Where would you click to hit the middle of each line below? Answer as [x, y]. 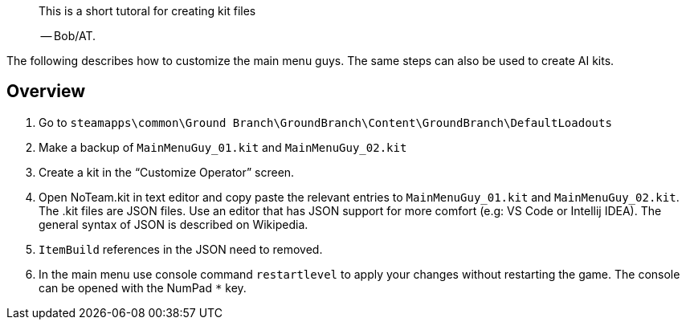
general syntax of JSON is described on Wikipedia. [174, 224]
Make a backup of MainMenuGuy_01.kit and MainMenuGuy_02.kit [223, 147]
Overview [46, 92]
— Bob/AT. [68, 36]
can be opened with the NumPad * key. [143, 287]
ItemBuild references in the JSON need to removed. [181, 249]
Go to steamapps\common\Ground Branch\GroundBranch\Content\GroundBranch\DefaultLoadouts [325, 122]
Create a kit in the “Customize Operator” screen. [167, 172]
